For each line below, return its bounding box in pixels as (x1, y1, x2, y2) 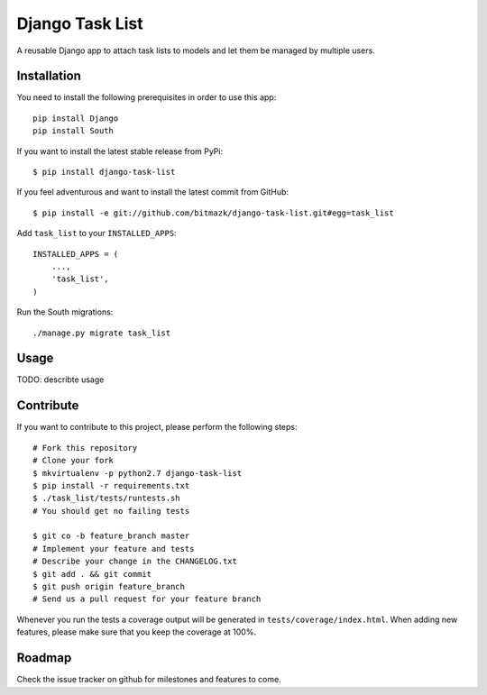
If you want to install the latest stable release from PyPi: (16, 145, 224, 157)
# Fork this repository (32, 443, 138, 453)
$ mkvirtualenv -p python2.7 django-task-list (32, 468, 243, 478)
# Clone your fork (32, 455, 115, 466)
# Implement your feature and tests (32, 544, 195, 553)
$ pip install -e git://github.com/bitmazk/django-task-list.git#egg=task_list (32, 207, 394, 218)
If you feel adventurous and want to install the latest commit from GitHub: (16, 187, 289, 197)
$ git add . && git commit (32, 569, 152, 579)
